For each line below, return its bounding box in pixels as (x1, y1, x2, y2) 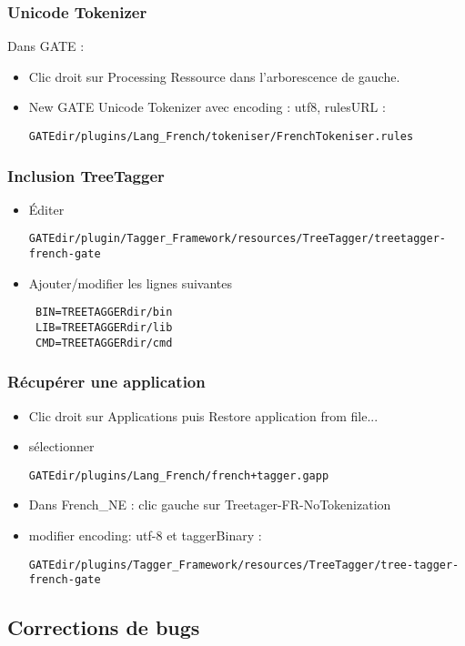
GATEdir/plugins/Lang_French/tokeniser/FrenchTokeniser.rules (28, 130, 414, 143)
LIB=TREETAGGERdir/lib (35, 321, 173, 335)
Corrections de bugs (7, 613, 200, 641)
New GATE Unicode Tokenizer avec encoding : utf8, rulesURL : (28, 97, 386, 116)
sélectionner (28, 437, 95, 456)
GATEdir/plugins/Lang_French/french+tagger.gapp (28, 469, 329, 482)
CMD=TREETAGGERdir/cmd (35, 336, 173, 349)
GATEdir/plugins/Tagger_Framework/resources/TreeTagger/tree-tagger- (28, 558, 460, 571)
